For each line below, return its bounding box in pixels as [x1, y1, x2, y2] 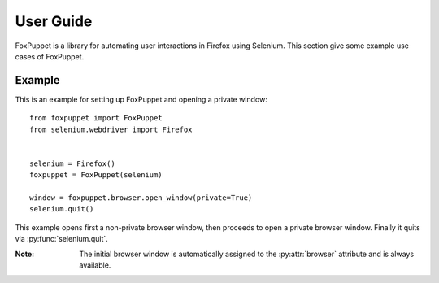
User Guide [15, 12, 93, 30]
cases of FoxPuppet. [15, 51, 85, 61]
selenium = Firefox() [29, 159, 115, 168]
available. [79, 260, 111, 270]
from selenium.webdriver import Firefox [29, 124, 193, 134]
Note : [15, 249, 35, 259]
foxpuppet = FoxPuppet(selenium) [29, 171, 163, 180]
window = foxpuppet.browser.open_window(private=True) [29, 193, 253, 202]
